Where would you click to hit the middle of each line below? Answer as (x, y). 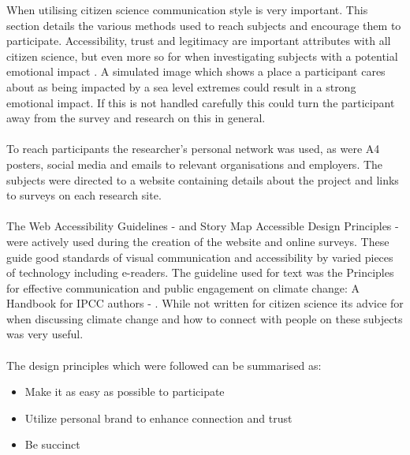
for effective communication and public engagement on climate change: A (183, 287)
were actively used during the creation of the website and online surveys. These (198, 241)
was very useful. (45, 334)
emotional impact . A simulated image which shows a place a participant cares (196, 71)
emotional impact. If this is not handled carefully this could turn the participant (201, 102)
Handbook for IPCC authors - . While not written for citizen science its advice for (205, 303)
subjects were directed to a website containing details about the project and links (203, 179)
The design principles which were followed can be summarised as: (164, 365)
